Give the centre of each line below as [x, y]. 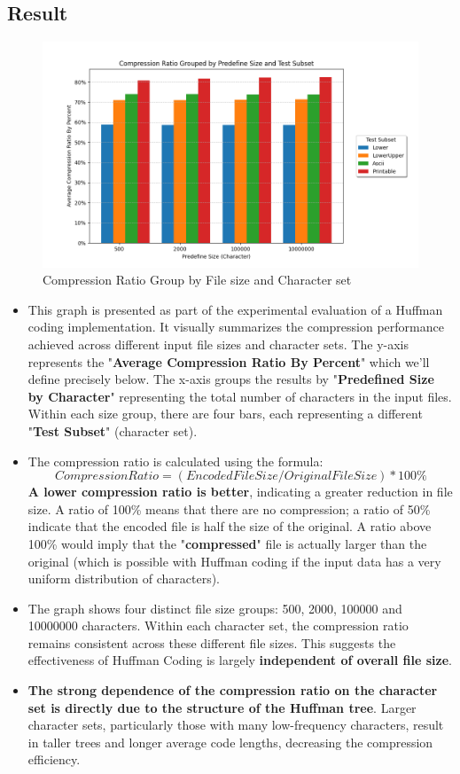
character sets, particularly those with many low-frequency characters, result [236, 725]
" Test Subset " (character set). [113, 430]
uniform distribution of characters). [124, 579]
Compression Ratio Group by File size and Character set [197, 280]
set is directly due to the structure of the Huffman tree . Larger [222, 707]
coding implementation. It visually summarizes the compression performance [236, 327]
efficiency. [54, 759]
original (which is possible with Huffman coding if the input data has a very [234, 561]
